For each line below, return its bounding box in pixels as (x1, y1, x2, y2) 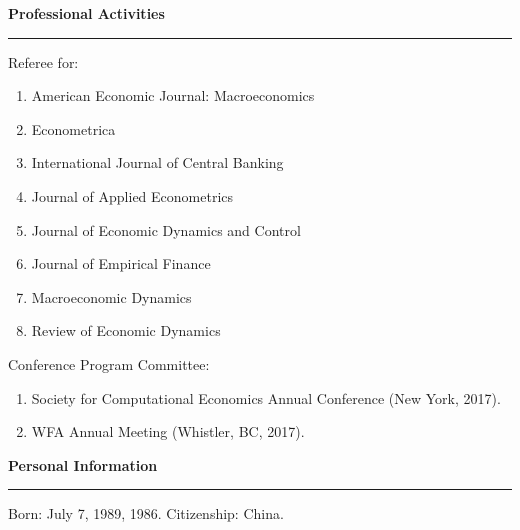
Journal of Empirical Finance (31, 253, 211, 274)
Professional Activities (8, 3, 165, 23)
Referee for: (8, 51, 79, 72)
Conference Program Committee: (8, 353, 210, 374)
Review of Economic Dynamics (31, 320, 221, 341)
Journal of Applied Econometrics (31, 185, 234, 206)
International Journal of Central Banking (31, 152, 284, 173)
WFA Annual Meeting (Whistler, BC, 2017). (31, 421, 305, 442)
